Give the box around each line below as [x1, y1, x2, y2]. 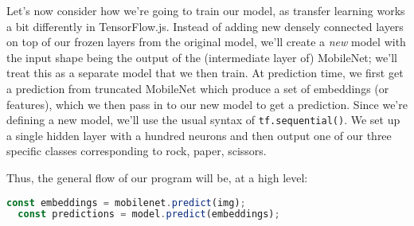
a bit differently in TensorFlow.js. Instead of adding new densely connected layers [6, 18, 404, 34]
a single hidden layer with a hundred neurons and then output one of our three [6, 127, 392, 143]
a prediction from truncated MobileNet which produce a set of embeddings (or [6, 80, 389, 96]
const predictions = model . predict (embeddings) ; [18, 208, 280, 220]
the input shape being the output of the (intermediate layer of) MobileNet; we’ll [6, 49, 397, 65]
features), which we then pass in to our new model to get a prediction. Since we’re [6, 95, 408, 112]
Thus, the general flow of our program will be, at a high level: [6, 169, 308, 185]
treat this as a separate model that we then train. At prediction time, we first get [6, 64, 404, 81]
